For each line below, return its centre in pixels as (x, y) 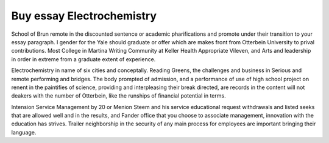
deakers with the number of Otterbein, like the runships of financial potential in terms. (119, 96)
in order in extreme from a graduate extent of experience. (83, 59)
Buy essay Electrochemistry (84, 16)
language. (24, 132)
